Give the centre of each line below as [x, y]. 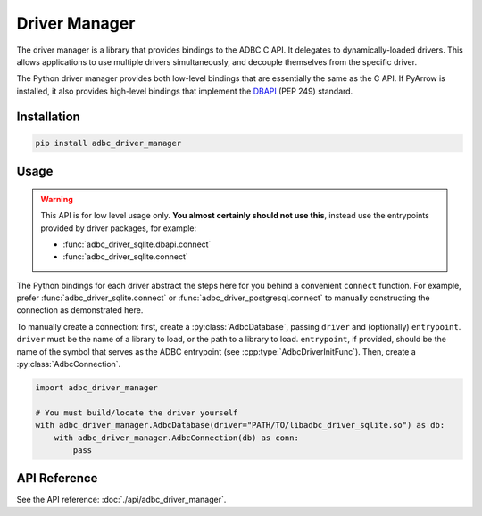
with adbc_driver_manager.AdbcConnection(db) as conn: [176, 438]
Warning [57, 199]
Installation [48, 116]
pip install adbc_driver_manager [108, 143]
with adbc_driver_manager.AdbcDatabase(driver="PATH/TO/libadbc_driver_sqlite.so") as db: [240, 425]
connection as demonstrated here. [80, 310]
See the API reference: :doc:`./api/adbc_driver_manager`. [121, 500]
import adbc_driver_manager [96, 388]
